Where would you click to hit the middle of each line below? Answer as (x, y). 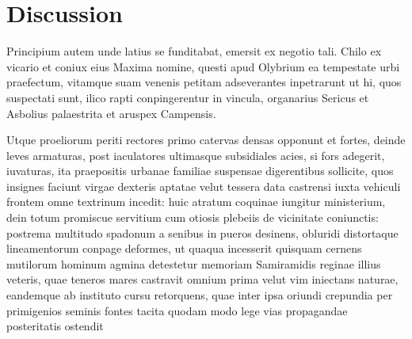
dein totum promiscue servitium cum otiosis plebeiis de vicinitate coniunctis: (193, 217)
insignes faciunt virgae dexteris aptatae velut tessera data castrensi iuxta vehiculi (204, 186)
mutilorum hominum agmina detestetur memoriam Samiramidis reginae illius (194, 263)
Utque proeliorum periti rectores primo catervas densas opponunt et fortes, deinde (206, 140)
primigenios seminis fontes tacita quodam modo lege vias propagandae (177, 310)
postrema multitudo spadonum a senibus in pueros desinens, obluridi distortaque (202, 232)
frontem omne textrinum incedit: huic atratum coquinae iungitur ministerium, (196, 202)
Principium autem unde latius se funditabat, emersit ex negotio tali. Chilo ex (194, 51)
